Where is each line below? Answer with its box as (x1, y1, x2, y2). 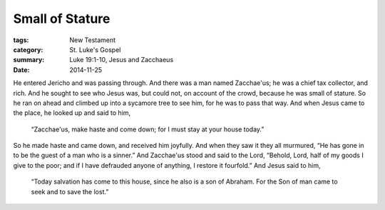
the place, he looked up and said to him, (13, 109, 131, 117)
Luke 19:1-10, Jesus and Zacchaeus (69, 56, 174, 64)
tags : (13, 36, 29, 44)
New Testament (69, 36, 116, 44)
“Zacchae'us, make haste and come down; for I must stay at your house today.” (31, 125, 265, 134)
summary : (13, 56, 45, 64)
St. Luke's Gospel (69, 45, 121, 54)
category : (13, 45, 43, 54)
